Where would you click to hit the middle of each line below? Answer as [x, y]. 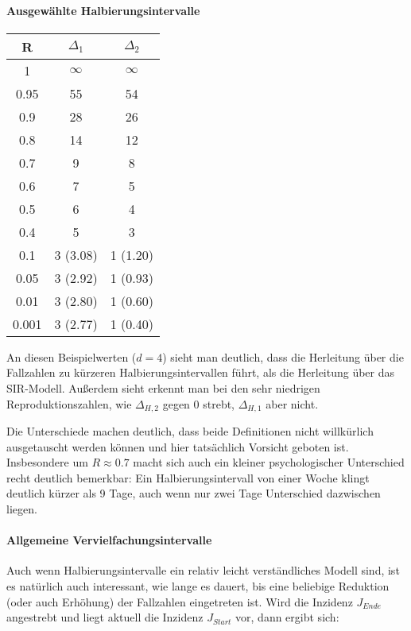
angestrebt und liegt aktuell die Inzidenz [105, 617]
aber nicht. [292, 403]
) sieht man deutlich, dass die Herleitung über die [283, 356]
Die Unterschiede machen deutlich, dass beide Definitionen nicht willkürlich [190, 431]
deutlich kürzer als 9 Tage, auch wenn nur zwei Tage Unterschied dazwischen [194, 493]
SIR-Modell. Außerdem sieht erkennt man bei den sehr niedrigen [163, 387]
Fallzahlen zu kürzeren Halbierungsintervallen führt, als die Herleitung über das [201, 372]
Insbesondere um [47, 462]
